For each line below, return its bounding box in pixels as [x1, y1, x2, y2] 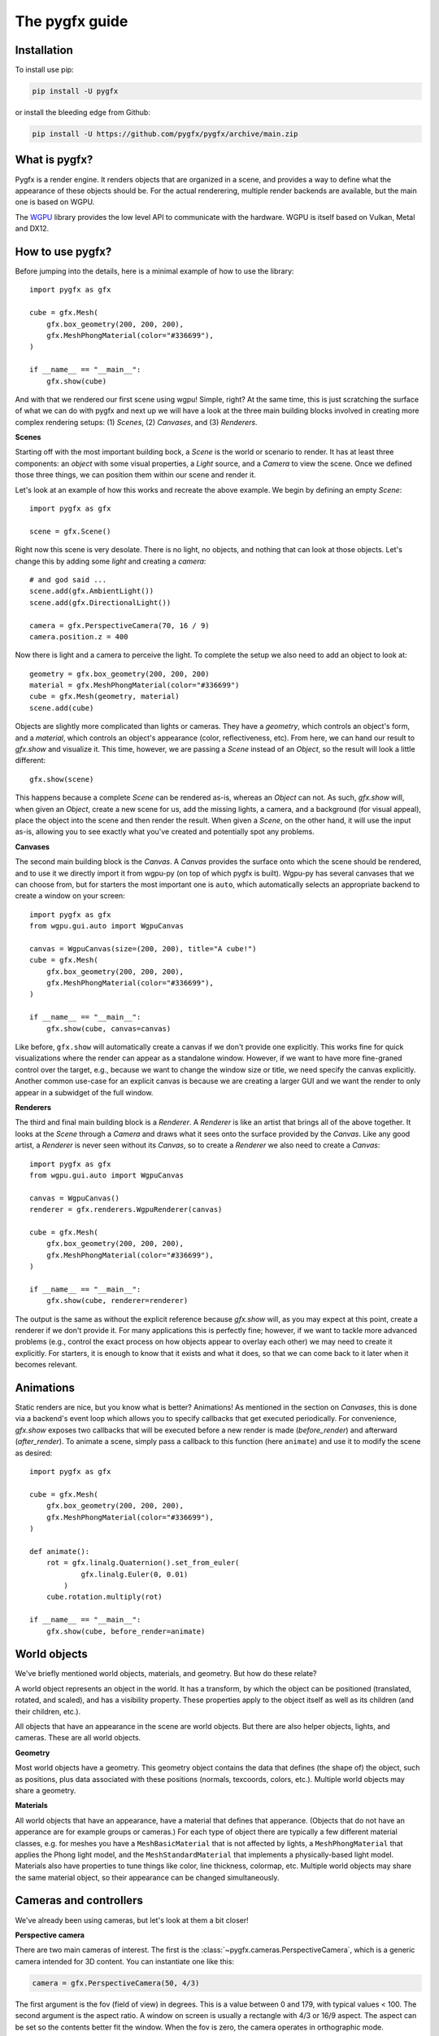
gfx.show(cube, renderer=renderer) [46, 1296, 189, 1305]
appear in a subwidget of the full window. [15, 1087, 154, 1097]
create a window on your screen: [15, 891, 125, 901]
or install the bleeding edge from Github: [15, 108, 150, 117]
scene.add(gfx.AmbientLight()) [29, 586, 154, 596]
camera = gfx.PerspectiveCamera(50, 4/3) [32, 1978, 200, 1987]
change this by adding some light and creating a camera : [15, 556, 206, 566]
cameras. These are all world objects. [15, 1733, 141, 1743]
